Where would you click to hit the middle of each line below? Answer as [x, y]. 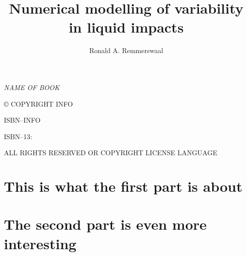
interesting [40, 243]
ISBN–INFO [22, 120]
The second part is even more [105, 224]
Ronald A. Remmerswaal [126, 50]
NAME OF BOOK [32, 87]
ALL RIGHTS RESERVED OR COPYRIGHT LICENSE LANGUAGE [111, 153]
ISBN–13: [18, 136]
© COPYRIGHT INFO [39, 103]
